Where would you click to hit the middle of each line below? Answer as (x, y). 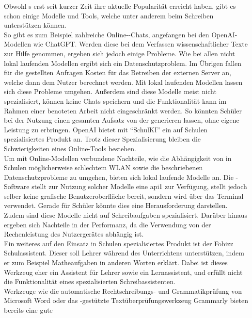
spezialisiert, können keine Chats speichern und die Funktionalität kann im (115, 101)
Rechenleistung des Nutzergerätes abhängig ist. (74, 234)
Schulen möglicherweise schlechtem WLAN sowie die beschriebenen (103, 167)
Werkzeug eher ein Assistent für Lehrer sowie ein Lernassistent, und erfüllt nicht (123, 272)
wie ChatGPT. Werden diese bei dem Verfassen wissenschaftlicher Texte (140, 44)
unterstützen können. (35, 25)
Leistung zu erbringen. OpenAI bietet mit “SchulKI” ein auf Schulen (106, 129)
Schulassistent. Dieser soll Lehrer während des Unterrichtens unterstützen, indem (124, 253)
